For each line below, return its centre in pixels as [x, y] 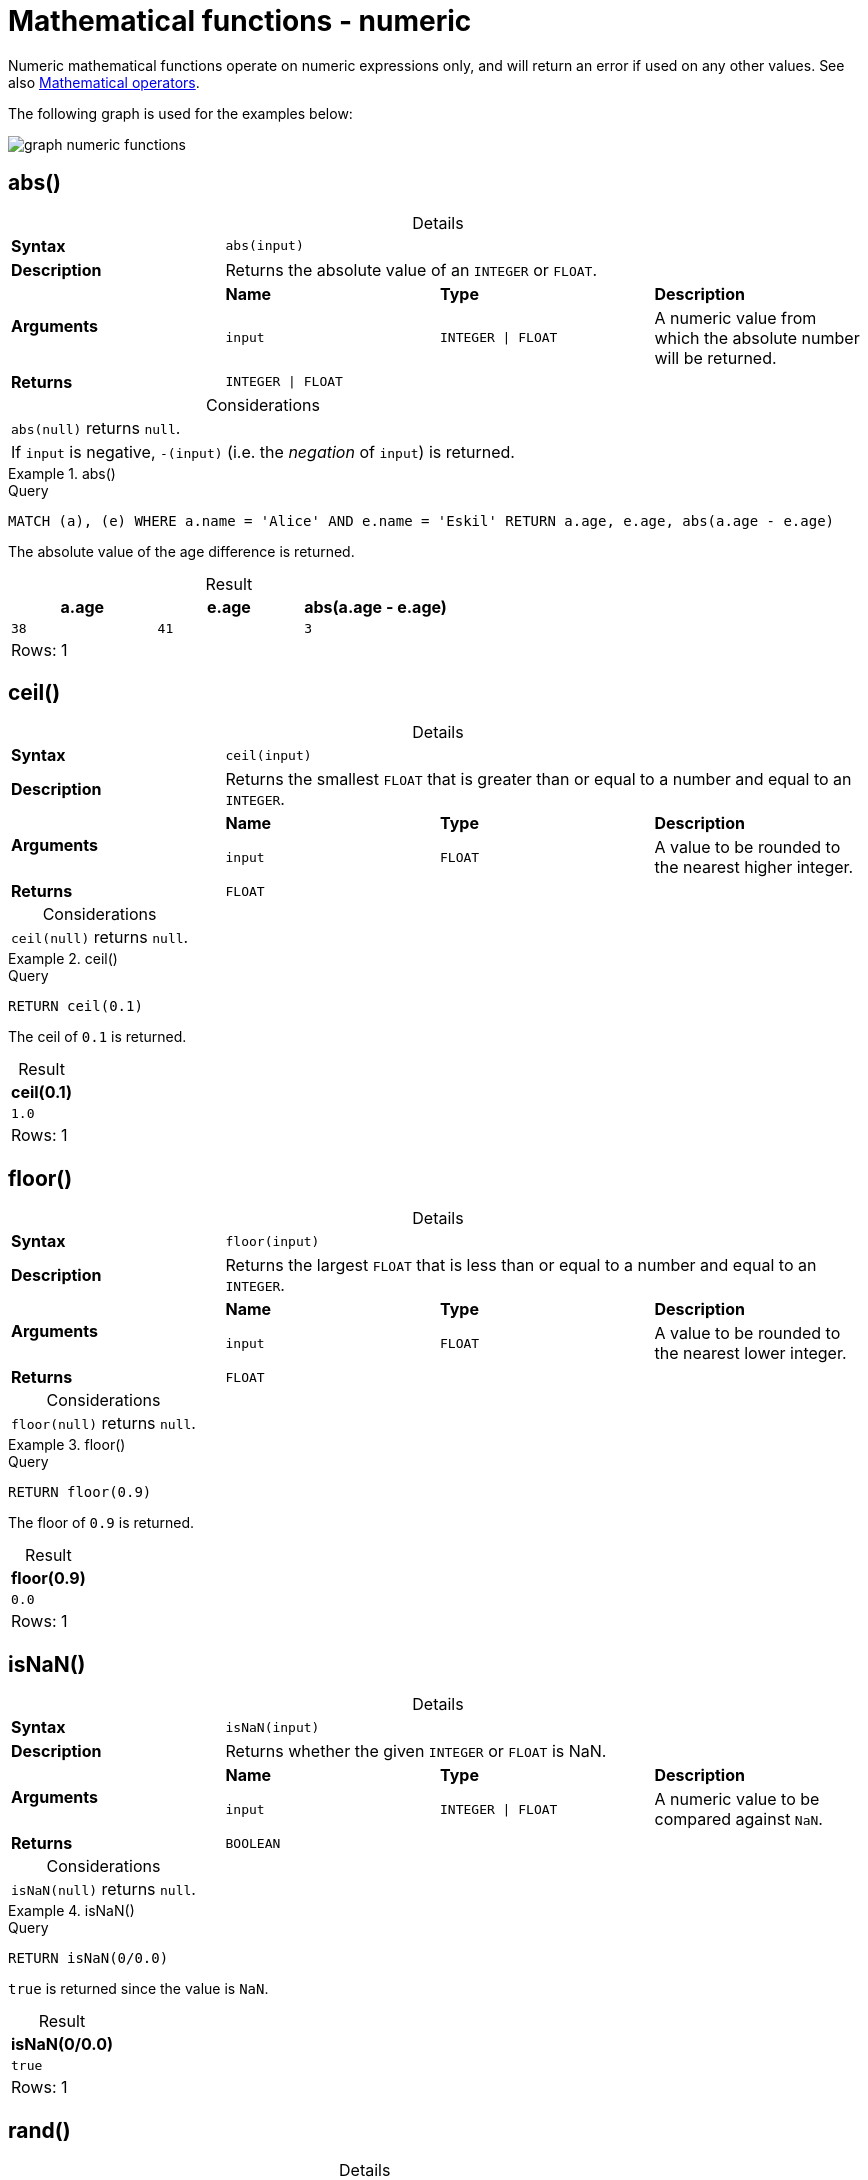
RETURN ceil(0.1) [75, 1006]
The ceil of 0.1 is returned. [97, 1037]
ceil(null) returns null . [100, 937]
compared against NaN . [738, 1819]
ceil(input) [268, 755]
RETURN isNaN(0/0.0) [88, 1958]
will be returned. [715, 357]
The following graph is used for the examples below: [180, 113]
